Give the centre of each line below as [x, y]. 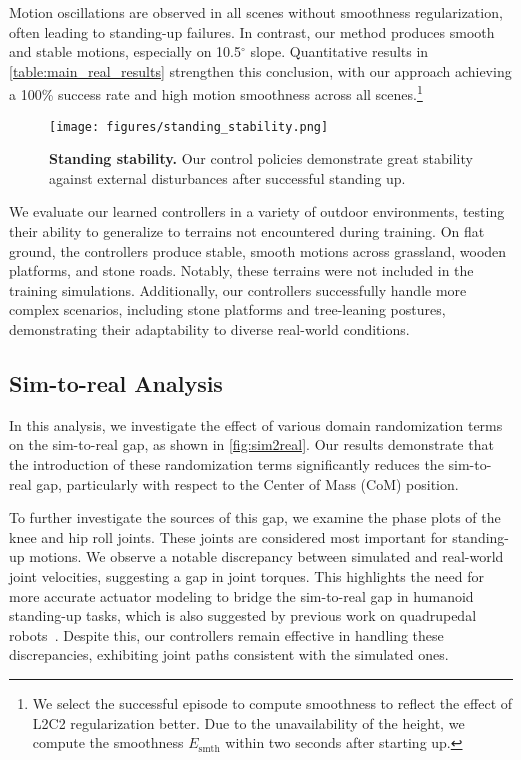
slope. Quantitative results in [339, 51]
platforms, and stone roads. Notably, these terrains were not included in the [241, 270]
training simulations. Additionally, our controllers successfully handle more [238, 289]
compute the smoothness [108, 742]
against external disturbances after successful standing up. [227, 177]
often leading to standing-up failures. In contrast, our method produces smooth [252, 31]
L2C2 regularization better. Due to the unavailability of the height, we [248, 722]
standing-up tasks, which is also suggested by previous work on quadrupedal [243, 615]
